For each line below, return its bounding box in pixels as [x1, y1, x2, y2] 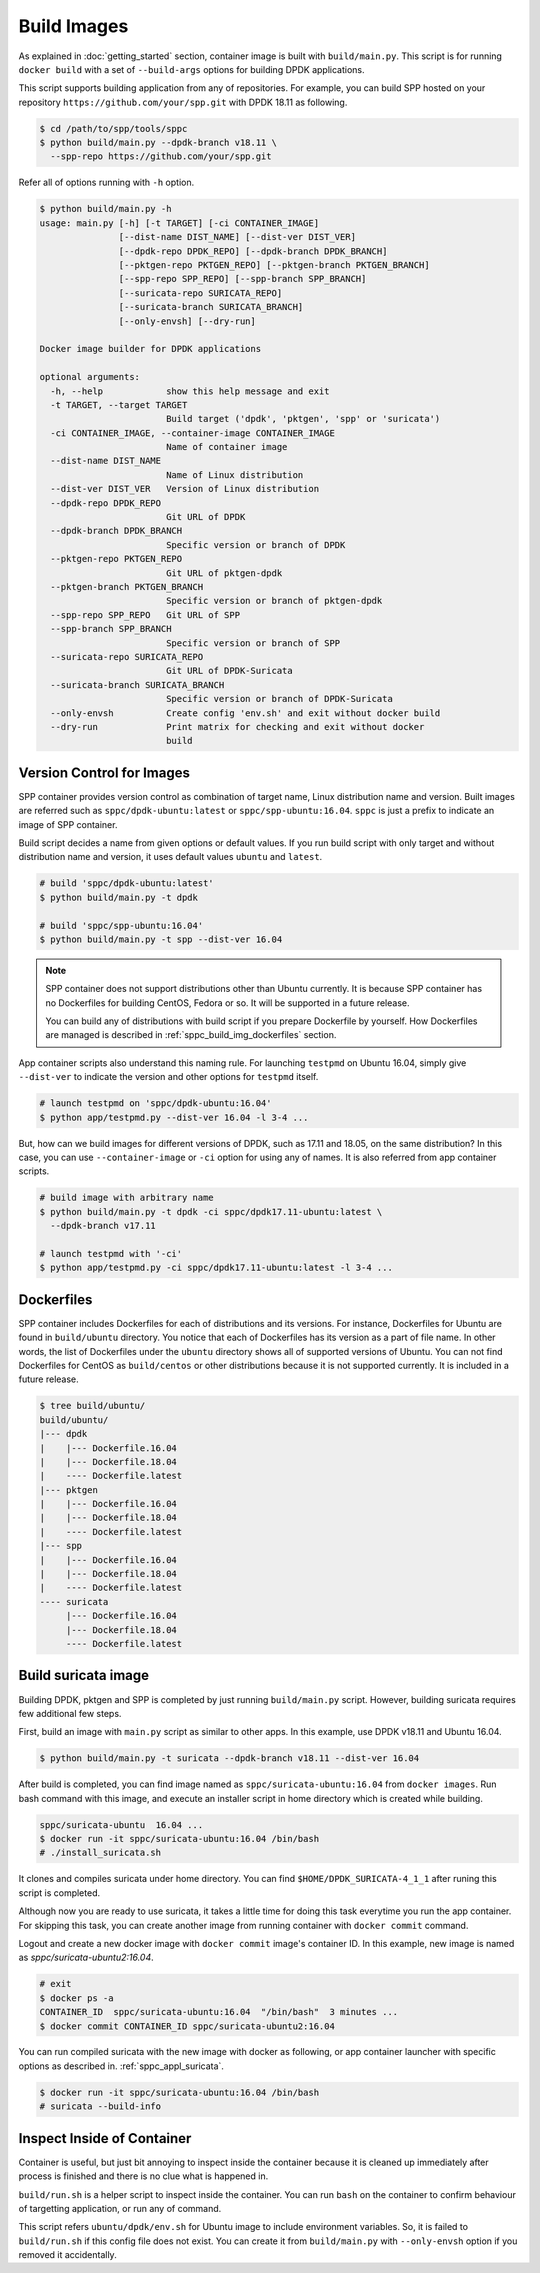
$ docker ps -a [39, 1992, 114, 2004]
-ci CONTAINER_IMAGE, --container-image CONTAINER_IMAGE [50, 427, 335, 439]
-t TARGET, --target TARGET [50, 399, 188, 410]
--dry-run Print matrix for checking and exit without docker [50, 721, 425, 732]
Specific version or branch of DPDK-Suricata [165, 693, 394, 705]
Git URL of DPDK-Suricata [165, 665, 294, 677]
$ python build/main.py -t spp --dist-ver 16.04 [39, 933, 283, 945]
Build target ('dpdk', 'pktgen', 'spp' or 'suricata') [165, 413, 441, 425]
